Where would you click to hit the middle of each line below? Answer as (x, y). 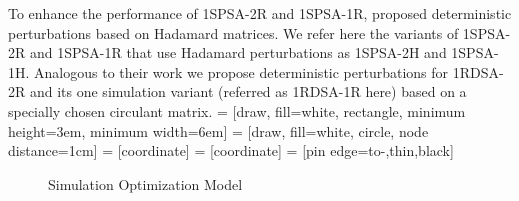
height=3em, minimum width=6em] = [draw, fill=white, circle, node (218, 130)
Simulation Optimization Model (145, 183)
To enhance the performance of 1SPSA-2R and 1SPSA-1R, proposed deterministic (260, 13)
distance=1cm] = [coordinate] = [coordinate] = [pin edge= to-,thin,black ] (231, 150)
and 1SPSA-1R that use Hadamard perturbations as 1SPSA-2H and (238, 52)
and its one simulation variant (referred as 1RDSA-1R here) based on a (248, 91)
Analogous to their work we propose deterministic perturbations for (241, 71)
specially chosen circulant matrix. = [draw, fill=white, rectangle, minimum (237, 110)
